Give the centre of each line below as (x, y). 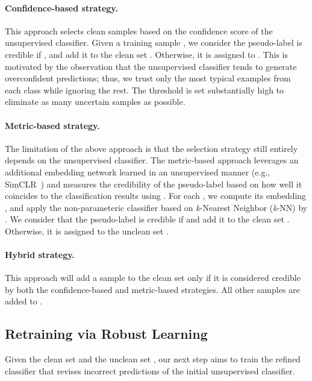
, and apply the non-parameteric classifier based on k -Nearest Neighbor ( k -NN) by (156, 207)
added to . (24, 301)
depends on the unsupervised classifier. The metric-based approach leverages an (152, 160)
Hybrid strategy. (40, 255)
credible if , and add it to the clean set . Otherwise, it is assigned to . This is (146, 54)
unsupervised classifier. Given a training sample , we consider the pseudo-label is (154, 43)
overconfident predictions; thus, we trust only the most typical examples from (148, 78)
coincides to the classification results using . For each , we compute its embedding (156, 196)
